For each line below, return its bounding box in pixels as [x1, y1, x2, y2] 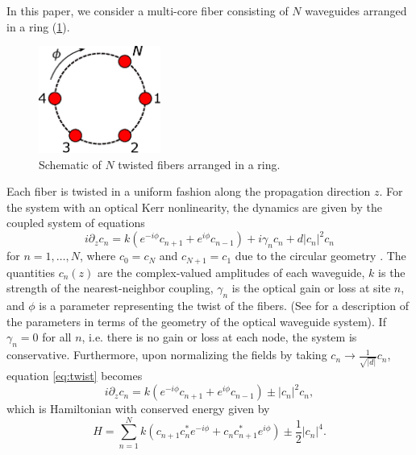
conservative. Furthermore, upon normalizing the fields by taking [6, 346, 327, 363]
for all [42, 329, 72, 345]
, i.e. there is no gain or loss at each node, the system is [81, 329, 357, 345]
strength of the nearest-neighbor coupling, [6, 279, 214, 296]
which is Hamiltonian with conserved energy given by [6, 400, 270, 417]
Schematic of [39, 155, 102, 172]
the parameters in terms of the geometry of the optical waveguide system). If [6, 312, 386, 329]
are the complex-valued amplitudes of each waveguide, [98, 263, 365, 280]
